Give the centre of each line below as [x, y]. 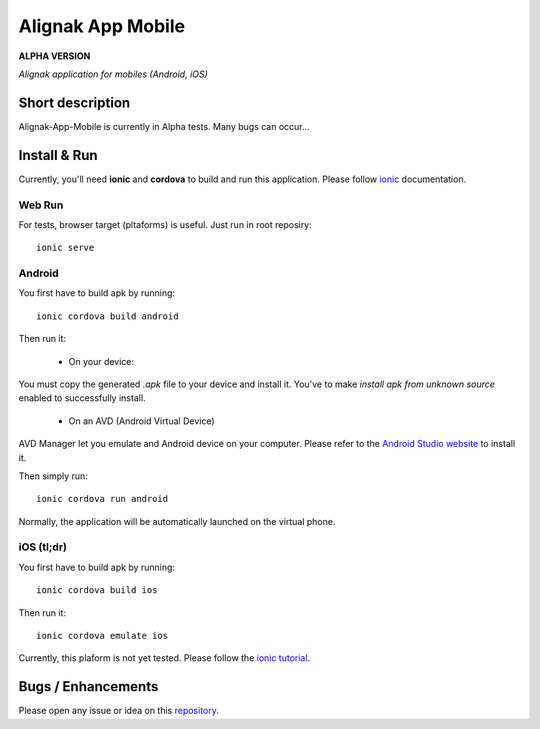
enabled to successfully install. [82, 398]
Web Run [41, 205]
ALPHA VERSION [54, 56]
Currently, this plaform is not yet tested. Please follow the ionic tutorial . [164, 658]
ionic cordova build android [107, 316]
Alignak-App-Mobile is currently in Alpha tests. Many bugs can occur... [164, 126]
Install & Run [58, 155]
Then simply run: [53, 476]
